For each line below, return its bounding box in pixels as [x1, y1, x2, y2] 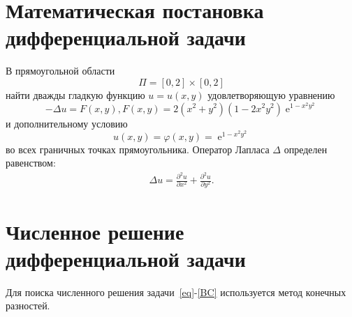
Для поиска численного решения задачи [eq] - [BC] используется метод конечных [6, 284, 346, 299]
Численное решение [6, 217, 184, 245]
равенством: [6, 155, 56, 170]
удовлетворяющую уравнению [207, 87, 335, 102]
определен [284, 141, 328, 156]
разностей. [6, 298, 50, 313]
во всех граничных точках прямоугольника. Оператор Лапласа [6, 141, 270, 156]
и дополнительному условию [6, 116, 128, 130]
